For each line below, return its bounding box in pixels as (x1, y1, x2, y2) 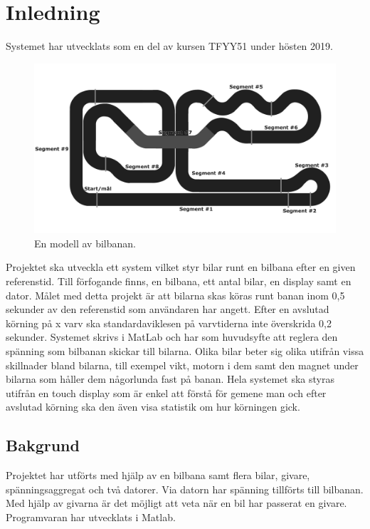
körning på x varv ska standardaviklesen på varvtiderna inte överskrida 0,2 (6, 315, 332, 330)
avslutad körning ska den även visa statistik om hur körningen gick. (6, 399, 300, 414)
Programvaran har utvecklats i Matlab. (6, 509, 176, 524)
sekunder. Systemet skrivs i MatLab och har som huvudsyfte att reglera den (6, 329, 338, 344)
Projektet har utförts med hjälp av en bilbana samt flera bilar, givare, (6, 468, 310, 483)
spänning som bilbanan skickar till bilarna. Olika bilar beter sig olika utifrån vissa (6, 343, 364, 358)
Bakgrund (6, 434, 80, 456)
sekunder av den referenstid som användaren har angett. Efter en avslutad (6, 302, 329, 317)
